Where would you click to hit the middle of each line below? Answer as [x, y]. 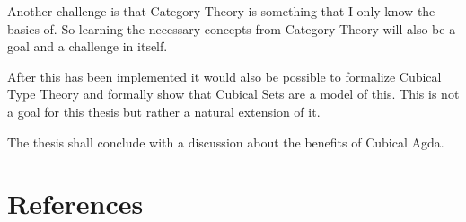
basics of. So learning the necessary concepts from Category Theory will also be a [232, 28]
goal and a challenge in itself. [88, 46]
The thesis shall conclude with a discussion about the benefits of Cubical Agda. [226, 142]
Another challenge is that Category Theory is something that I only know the [221, 11]
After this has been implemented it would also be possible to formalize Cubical [224, 76]
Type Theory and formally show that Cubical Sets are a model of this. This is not [233, 94]
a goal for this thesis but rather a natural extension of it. [164, 111]
